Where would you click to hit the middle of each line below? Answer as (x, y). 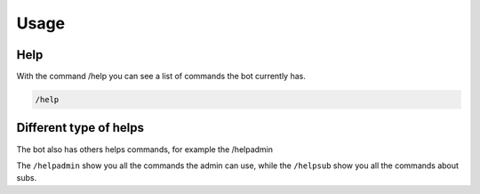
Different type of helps (80, 128)
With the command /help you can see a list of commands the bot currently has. (161, 77)
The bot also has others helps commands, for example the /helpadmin (145, 149)
